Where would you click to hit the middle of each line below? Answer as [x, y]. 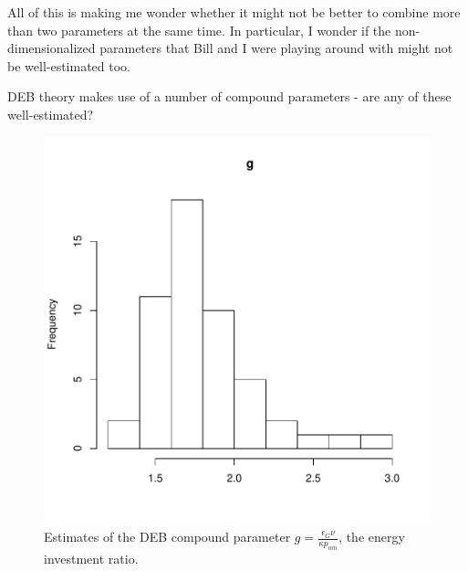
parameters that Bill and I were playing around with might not [276, 48]
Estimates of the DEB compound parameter [167, 537]
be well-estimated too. [69, 65]
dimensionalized [52, 48]
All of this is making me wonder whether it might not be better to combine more [234, 12]
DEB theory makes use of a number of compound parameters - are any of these [229, 96]
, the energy [372, 537]
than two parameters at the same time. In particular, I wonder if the [199, 30]
